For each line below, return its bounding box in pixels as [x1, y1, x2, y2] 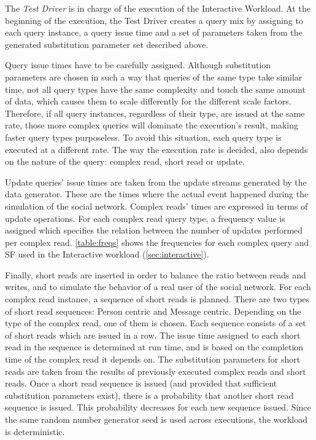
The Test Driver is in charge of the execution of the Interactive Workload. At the [5, 2, 310, 14]
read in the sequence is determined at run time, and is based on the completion [5, 340, 304, 353]
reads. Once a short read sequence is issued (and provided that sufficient [5, 377, 277, 390]
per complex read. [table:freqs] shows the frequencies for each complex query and [5, 235, 309, 248]
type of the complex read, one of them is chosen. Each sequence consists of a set [5, 316, 306, 329]
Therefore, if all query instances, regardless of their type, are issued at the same [5, 106, 305, 119]
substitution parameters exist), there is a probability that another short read [5, 388, 294, 401]
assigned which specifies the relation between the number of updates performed [5, 224, 303, 237]
